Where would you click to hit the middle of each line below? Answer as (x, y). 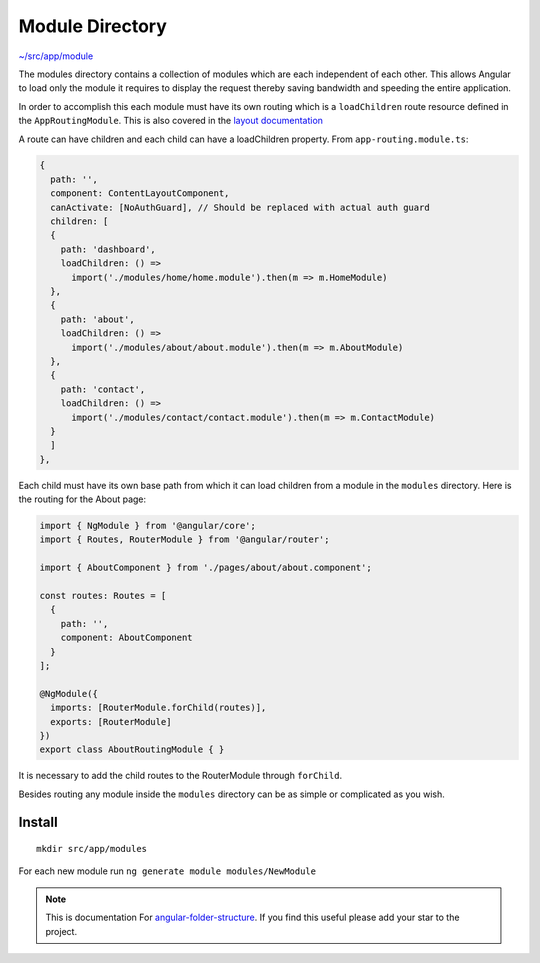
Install (38, 822)
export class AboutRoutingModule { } (132, 749)
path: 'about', (97, 319)
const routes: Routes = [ (103, 595)
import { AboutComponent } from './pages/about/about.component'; (205, 568)
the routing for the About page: (82, 499)
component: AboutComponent (127, 638)
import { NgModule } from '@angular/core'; (148, 526)
